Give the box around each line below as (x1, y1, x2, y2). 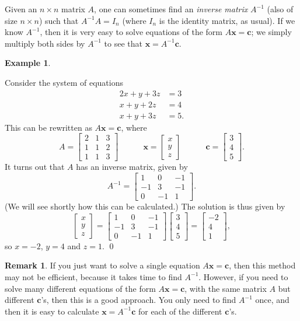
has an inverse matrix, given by (76, 160, 188, 173)
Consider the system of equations (5, 76, 123, 88)
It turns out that (5, 160, 65, 173)
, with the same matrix (184, 282, 267, 294)
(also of (267, 3, 294, 15)
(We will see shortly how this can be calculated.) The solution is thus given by (5, 200, 285, 212)
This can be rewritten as (5, 121, 92, 133)
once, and (255, 294, 289, 306)
